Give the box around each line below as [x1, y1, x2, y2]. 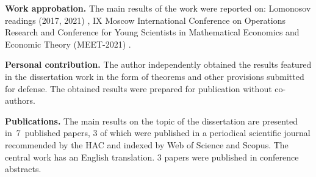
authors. [5, 94, 35, 107]
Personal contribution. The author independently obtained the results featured [5, 58, 312, 71]
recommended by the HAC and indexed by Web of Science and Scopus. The [5, 138, 289, 151]
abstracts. [5, 162, 41, 175]
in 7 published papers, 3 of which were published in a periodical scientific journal [5, 126, 311, 139]
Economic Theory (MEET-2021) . [5, 37, 131, 50]
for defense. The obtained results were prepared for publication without [5, 82, 272, 95]
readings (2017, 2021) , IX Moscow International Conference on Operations [5, 13, 286, 26]
